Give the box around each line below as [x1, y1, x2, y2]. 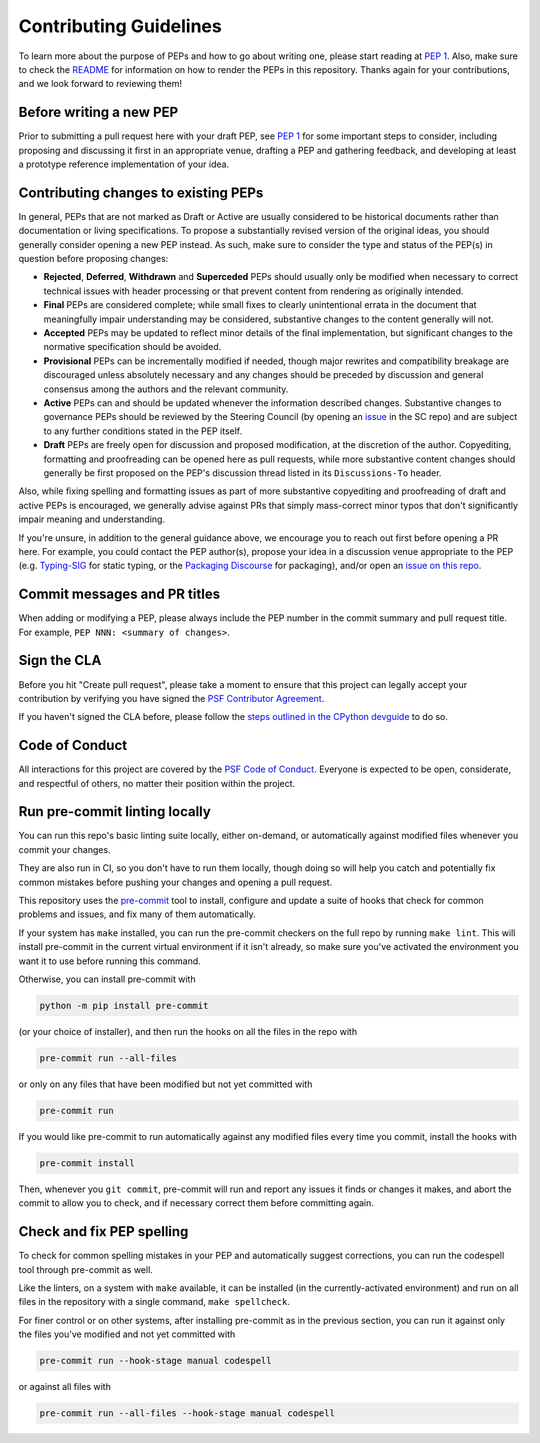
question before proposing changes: [18, 253, 169, 265]
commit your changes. [18, 843, 111, 855]
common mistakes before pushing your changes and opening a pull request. [18, 876, 333, 888]
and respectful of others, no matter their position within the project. [18, 777, 296, 789]
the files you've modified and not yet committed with [18, 1328, 236, 1340]
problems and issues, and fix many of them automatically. [18, 908, 257, 920]
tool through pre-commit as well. [18, 1263, 154, 1275]
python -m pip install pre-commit [39, 1000, 209, 1011]
